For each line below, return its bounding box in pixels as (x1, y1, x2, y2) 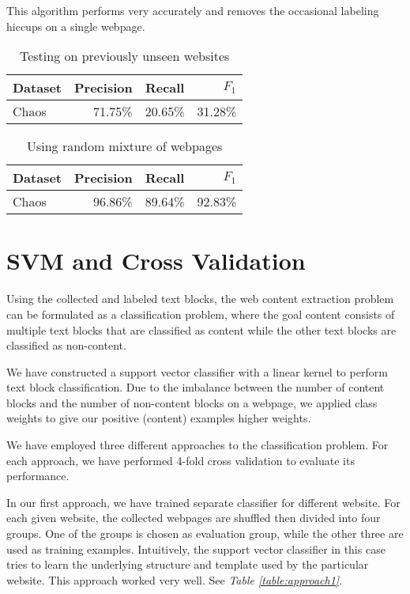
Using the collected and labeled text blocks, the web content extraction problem (6, 290, 394, 307)
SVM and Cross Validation (6, 244, 306, 277)
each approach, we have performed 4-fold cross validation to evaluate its (6, 452, 355, 468)
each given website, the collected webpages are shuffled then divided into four (6, 509, 381, 526)
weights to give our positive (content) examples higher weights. (6, 410, 311, 426)
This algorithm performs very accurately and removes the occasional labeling (6, 2, 379, 18)
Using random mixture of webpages (26, 137, 223, 156)
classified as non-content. (6, 337, 126, 354)
